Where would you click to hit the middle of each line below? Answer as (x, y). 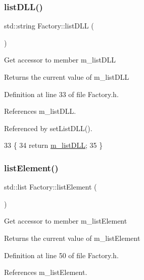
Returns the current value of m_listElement (72, 238)
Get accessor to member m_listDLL (60, 60)
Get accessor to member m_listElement (66, 221)
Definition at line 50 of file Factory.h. (61, 255)
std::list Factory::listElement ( (51, 187)
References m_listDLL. (40, 111)
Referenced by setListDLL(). (48, 128)
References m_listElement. (46, 272)
